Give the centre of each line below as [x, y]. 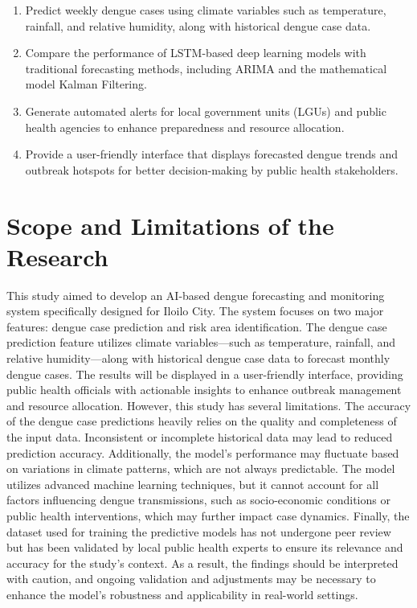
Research [57, 256]
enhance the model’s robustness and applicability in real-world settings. [182, 594]
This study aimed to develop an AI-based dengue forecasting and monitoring [196, 295]
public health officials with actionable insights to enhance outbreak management [204, 390]
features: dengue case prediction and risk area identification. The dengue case [197, 326]
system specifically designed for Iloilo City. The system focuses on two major [195, 311]
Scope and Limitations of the [170, 225]
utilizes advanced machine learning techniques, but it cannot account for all [193, 484]
